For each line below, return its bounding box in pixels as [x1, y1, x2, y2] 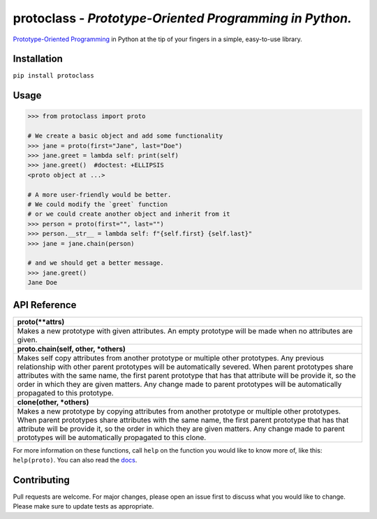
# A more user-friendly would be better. [27, 191, 172, 198]
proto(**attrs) [17, 316, 65, 326]
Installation [13, 53, 63, 65]
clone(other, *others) [17, 397, 89, 407]
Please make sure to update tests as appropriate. [13, 502, 154, 511]
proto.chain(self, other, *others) [17, 344, 126, 353]
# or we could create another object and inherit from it [27, 210, 230, 218]
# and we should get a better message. [27, 259, 164, 267]
